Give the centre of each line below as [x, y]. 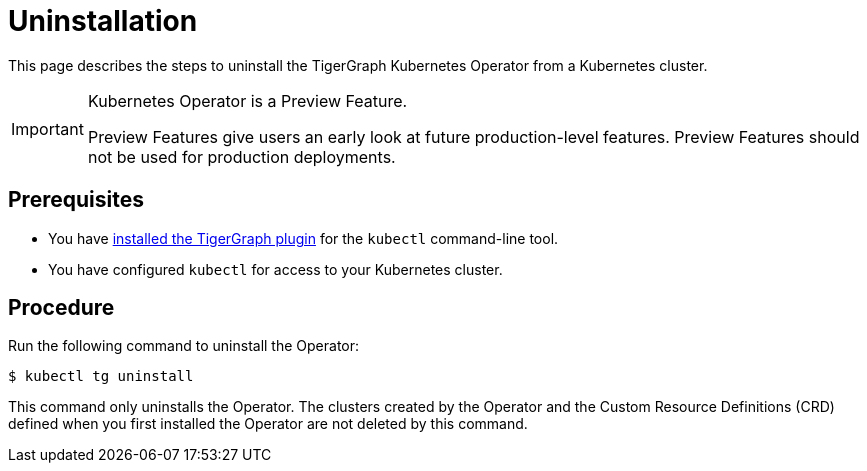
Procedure [61, 308]
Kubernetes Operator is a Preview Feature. [247, 100]
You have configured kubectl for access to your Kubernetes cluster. [275, 269]
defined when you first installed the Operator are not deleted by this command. [268, 424]
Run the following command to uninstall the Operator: [184, 346]
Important [47, 128]
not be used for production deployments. [241, 156]
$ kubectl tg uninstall [101, 376]
